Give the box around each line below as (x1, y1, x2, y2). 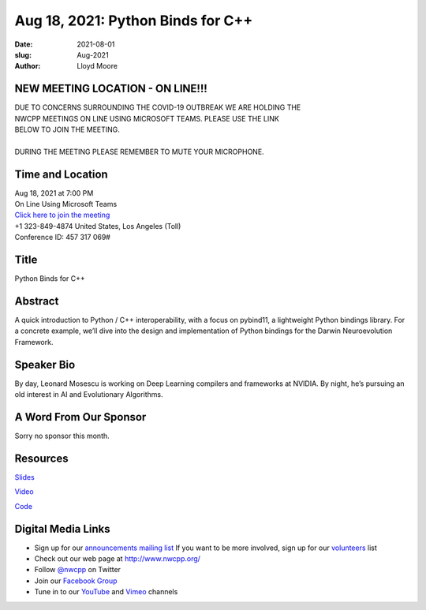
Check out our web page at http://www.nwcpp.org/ (34, 554, 201, 563)
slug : (14, 50, 32, 59)
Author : (14, 62, 41, 71)
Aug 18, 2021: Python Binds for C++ (14, 12, 253, 29)
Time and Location (14, 167, 108, 181)
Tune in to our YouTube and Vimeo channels (34, 587, 178, 597)
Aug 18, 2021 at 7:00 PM (14, 188, 94, 197)
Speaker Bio (14, 357, 76, 371)
